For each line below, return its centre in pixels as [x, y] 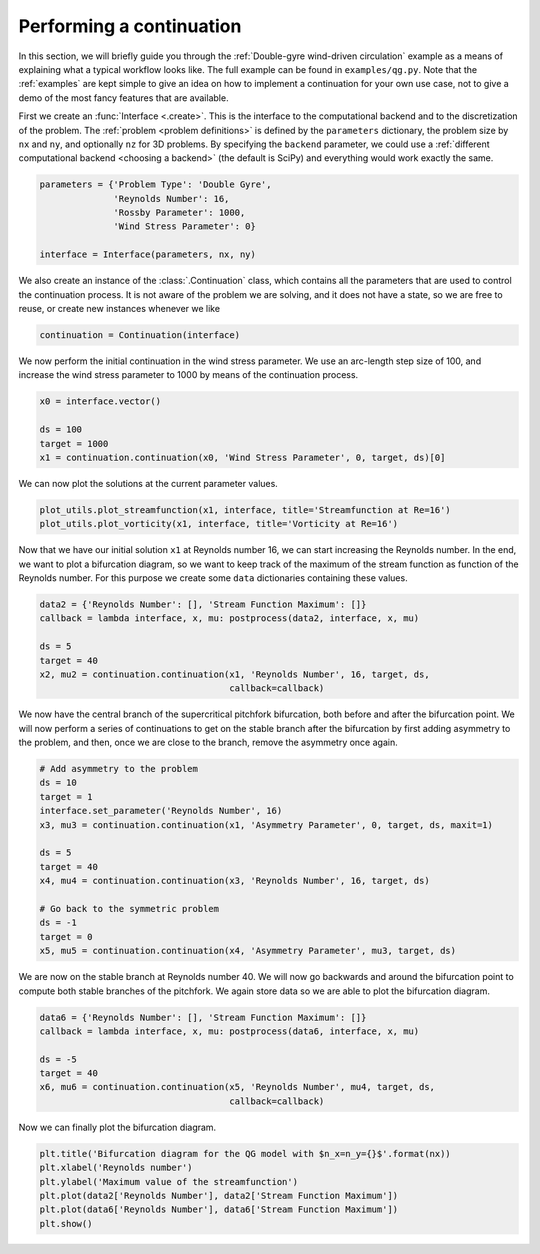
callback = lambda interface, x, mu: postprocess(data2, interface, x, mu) [229, 618]
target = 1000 [74, 443]
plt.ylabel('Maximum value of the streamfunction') [169, 1181]
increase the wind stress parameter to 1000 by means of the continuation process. [188, 375]
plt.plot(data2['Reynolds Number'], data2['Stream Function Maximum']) [219, 1196]
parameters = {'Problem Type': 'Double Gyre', [155, 184]
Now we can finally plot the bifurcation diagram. [117, 1127]
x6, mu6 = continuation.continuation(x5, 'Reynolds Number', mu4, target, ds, [237, 1087]
